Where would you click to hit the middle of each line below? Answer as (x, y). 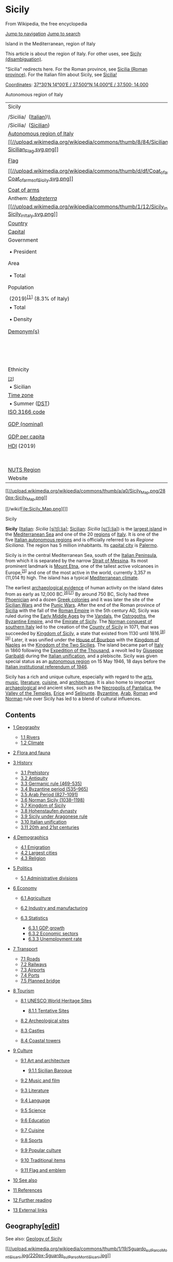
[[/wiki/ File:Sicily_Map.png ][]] (37, 509)
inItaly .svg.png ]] (39, 214)
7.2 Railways (34, 965)
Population (21, 288)
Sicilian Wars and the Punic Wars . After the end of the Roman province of (83, 605)
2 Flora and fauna (31, 753)
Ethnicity (19, 370)
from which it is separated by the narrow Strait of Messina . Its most (76, 560)
